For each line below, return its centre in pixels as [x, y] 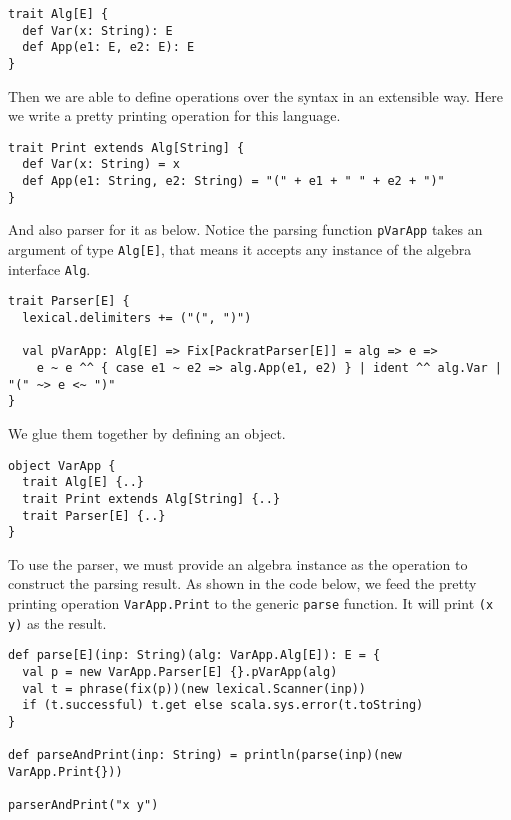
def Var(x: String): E [97, 30]
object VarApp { [62, 465]
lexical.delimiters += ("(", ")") [137, 318]
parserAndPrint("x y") [83, 805]
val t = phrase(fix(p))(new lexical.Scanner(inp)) [194, 688]
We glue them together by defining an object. [147, 433]
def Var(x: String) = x [101, 164]
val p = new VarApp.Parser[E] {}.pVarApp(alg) [180, 672]
